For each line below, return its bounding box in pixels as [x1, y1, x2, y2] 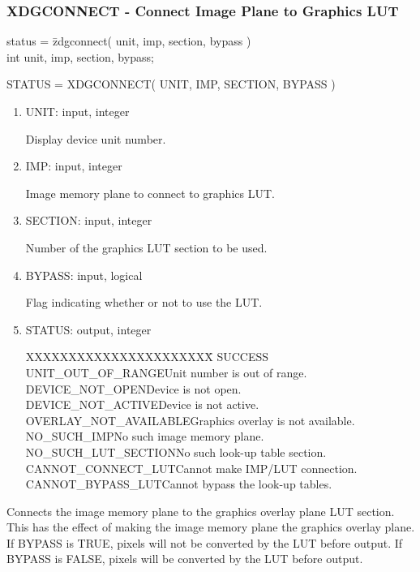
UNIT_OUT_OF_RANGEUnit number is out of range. [25, 363, 307, 381]
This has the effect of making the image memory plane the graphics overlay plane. [6, 518, 415, 535]
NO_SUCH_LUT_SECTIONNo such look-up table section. [25, 443, 327, 460]
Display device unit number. [25, 130, 166, 147]
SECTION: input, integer [25, 212, 152, 229]
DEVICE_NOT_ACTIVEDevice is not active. [25, 396, 259, 413]
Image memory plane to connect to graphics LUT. [25, 184, 275, 201]
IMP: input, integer [25, 157, 122, 174]
